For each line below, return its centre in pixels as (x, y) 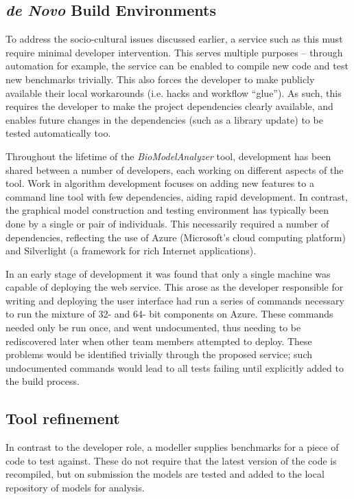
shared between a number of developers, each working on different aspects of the (175, 169)
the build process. (43, 381)
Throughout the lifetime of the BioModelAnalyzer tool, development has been (168, 156)
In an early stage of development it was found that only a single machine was (168, 273)
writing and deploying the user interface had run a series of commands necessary (175, 300)
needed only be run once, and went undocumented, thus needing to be (153, 328)
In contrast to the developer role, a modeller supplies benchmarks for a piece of (172, 447)
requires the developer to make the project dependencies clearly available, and (169, 106)
